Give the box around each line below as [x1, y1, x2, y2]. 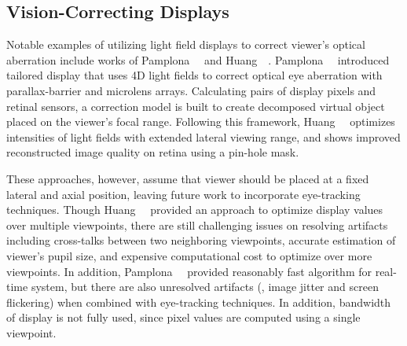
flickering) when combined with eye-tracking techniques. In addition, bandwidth [6, 293, 391, 310]
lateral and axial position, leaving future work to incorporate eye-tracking [6, 186, 361, 202]
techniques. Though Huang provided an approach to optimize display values [6, 201, 383, 218]
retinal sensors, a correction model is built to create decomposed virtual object [6, 98, 385, 114]
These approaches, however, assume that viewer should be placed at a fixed [6, 170, 369, 186]
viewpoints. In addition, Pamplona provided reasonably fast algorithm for [6, 263, 372, 279]
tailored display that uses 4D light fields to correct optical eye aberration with [6, 67, 383, 83]
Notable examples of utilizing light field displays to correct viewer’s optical [6, 36, 365, 53]
